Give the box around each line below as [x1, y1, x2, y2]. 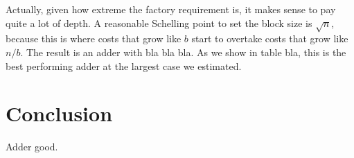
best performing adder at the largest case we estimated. [6, 58, 242, 73]
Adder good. [6, 139, 58, 154]
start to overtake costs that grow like [191, 31, 348, 46]
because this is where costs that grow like [6, 31, 182, 46]
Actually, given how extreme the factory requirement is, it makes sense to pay [6, 2, 336, 16]
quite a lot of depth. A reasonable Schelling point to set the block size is [6, 15, 312, 30]
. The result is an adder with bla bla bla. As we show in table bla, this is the [20, 44, 346, 59]
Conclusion [6, 99, 113, 128]
